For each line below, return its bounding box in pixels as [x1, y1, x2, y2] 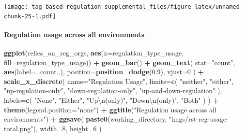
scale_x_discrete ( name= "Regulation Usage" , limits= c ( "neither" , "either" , [4, 76, 234, 86]
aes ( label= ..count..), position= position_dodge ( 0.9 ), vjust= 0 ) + [4, 67, 204, 77]
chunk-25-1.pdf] [4, 13, 56, 20]
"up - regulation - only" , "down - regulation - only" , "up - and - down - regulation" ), [4, 85, 222, 96]
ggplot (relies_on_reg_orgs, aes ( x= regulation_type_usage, [4, 48, 184, 58]
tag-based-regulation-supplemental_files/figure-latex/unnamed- [31, 3, 243, 10]
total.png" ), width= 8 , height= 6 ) [4, 123, 102, 133]
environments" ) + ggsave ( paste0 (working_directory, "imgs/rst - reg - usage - [4, 114, 229, 124]
